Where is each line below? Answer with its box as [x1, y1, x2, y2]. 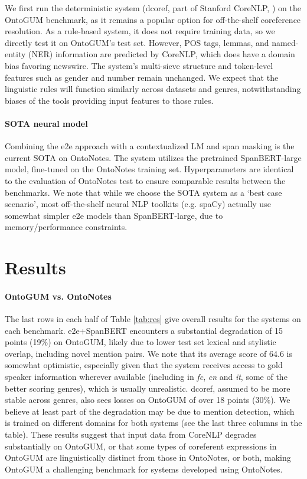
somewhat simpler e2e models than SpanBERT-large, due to [5, 209, 223, 221]
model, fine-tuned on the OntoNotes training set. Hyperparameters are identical [5, 163, 294, 175]
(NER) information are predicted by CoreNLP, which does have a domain [28, 48, 295, 60]
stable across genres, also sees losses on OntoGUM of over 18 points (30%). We [5, 393, 290, 406]
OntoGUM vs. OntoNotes [5, 290, 112, 302]
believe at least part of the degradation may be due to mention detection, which [5, 405, 295, 417]
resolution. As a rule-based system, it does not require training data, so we [5, 25, 275, 37]
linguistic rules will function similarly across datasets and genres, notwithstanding [5, 83, 301, 95]
